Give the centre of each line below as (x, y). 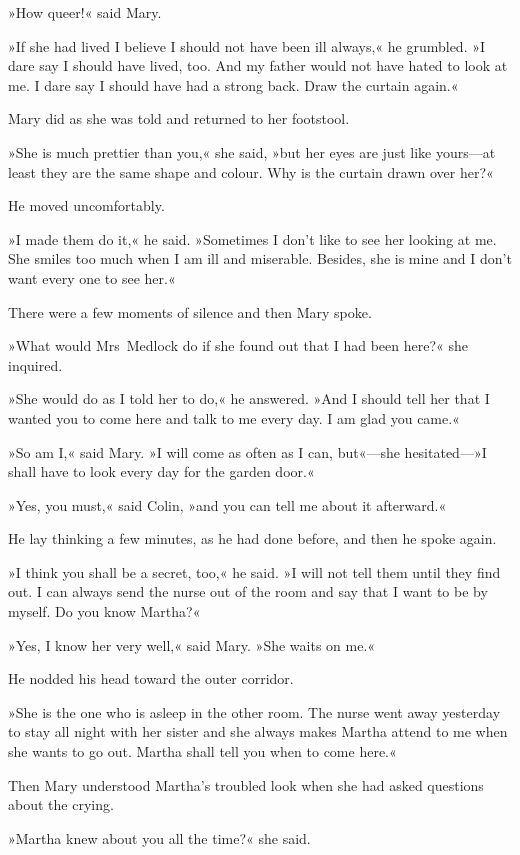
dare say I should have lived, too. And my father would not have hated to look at (258, 65)
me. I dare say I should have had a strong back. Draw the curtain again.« (233, 84)
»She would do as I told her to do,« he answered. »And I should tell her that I (249, 398)
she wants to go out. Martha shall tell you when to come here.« (202, 751)
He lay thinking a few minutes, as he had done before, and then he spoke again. (252, 538)
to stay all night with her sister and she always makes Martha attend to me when (258, 731)
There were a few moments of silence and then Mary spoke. (190, 311)
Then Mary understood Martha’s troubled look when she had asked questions (246, 784)
